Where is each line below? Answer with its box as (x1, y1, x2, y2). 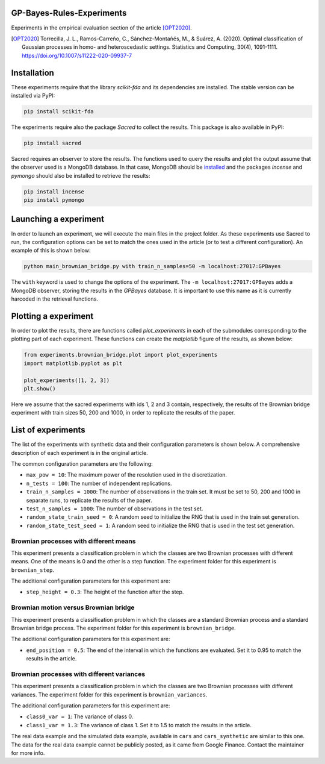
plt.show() (23, 385, 56, 392)
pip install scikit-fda (23, 108, 94, 114)
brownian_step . (11, 566, 54, 574)
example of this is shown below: (11, 247, 91, 254)
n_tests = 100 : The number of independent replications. (26, 480, 172, 487)
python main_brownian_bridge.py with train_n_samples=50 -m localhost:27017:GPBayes (23, 263, 281, 270)
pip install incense (23, 188, 84, 195)
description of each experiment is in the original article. (11, 449, 149, 456)
